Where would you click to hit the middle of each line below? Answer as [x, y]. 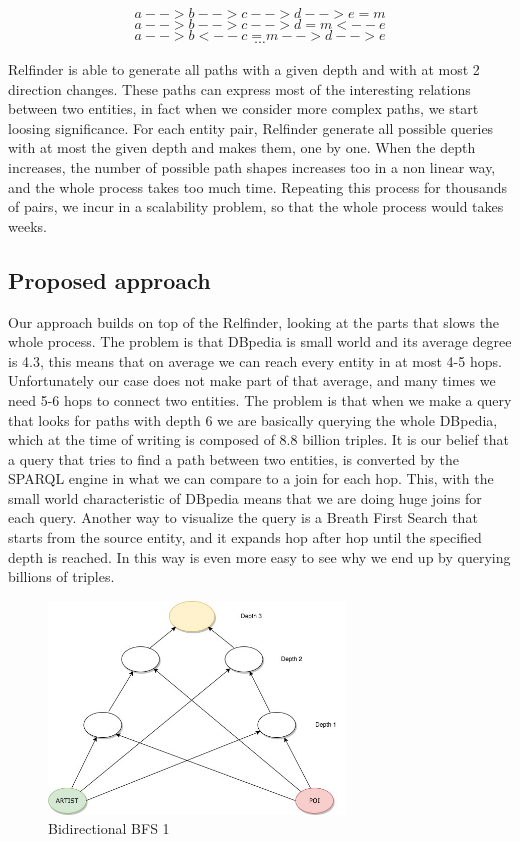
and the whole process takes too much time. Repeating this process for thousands [258, 186]
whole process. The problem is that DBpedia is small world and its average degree [260, 341]
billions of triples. [61, 576]
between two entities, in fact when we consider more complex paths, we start [243, 108]
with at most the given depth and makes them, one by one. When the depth [242, 147]
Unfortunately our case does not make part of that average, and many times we [252, 380]
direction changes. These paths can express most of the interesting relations [239, 88]
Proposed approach [109, 279]
